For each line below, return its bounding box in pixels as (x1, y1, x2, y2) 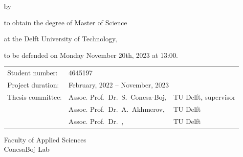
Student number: (7, 68, 58, 78)
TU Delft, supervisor (173, 91, 236, 102)
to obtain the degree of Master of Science (4, 17, 127, 27)
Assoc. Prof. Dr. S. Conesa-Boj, (68, 91, 167, 102)
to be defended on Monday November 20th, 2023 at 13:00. (4, 50, 178, 60)
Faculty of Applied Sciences (4, 134, 87, 144)
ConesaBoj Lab (4, 144, 50, 154)
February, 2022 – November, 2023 (68, 79, 169, 89)
